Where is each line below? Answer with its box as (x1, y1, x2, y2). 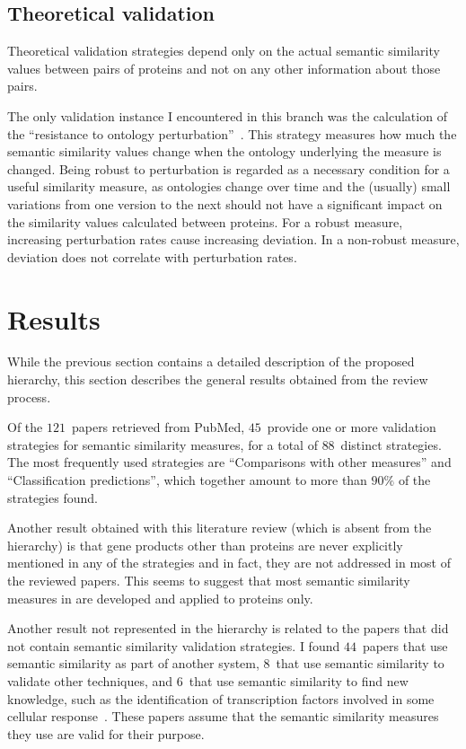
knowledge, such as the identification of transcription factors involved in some (7, 689, 435, 708)
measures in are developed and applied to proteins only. (7, 588, 313, 607)
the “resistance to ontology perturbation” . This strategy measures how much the (7, 124, 457, 143)
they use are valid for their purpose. (7, 724, 205, 743)
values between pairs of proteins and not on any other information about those (7, 58, 441, 77)
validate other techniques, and (7, 671, 173, 690)
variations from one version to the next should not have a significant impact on (7, 194, 443, 213)
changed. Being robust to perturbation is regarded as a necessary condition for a (7, 159, 450, 178)
